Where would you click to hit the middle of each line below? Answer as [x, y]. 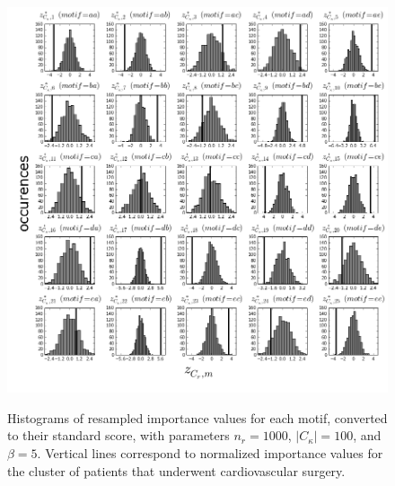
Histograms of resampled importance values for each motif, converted [197, 417]
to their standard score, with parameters [118, 435]
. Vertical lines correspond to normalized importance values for [210, 453]
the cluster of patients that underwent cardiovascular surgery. [176, 470]
